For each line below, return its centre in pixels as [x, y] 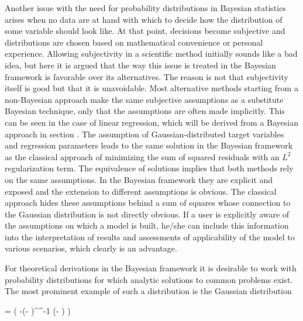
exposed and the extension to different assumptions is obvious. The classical [141, 191]
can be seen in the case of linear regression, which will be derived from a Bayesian [151, 122]
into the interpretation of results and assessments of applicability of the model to [150, 237]
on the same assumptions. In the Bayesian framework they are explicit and [139, 179]
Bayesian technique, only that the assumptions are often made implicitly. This [145, 111]
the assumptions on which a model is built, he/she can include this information [147, 225]
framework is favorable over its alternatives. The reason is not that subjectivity [147, 76]
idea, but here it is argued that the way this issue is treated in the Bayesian [140, 65]
